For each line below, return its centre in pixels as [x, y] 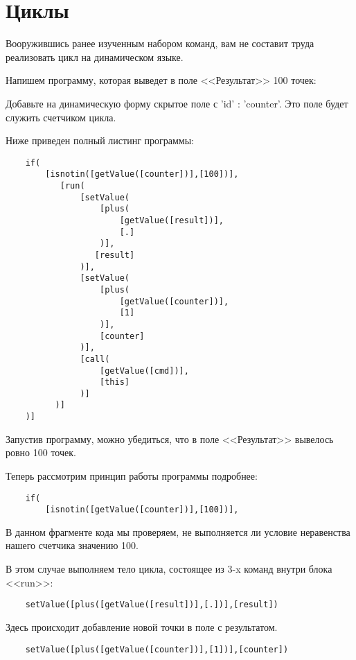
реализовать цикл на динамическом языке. [95, 57]
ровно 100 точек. [41, 452]
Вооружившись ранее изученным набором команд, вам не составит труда [160, 43]
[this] [115, 382]
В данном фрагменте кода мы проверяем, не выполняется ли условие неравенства [178, 531]
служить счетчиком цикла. [61, 117]
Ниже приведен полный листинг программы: [100, 140]
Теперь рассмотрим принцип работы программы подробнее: [132, 475]
